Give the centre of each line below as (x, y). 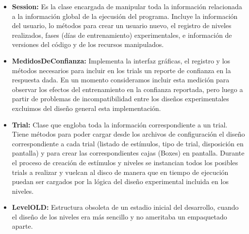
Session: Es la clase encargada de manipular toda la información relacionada (127, 6)
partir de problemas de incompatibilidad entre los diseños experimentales (120, 99)
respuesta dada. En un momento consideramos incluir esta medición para (121, 80)
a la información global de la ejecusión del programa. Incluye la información (125, 16)
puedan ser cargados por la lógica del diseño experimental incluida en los (120, 181)
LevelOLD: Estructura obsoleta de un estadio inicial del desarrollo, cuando (125, 207)
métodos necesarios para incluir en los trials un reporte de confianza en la (121, 70)
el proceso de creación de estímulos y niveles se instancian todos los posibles (125, 162)
